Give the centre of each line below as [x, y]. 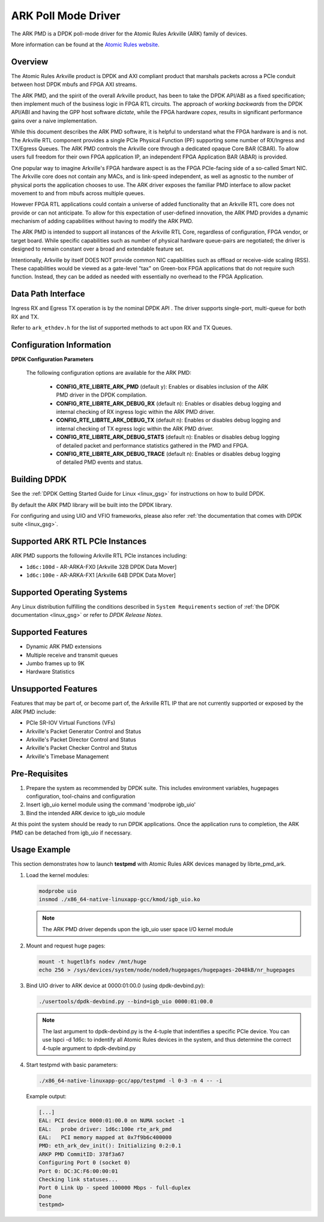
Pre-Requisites [40, 774]
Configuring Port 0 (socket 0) [85, 1163]
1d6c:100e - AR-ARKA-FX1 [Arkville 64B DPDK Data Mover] [101, 575]
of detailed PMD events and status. [100, 462]
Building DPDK [39, 480]
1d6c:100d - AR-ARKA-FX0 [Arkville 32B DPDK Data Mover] [101, 567]
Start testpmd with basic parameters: [72, 1065]
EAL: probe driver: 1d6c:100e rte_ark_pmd [105, 1129]
